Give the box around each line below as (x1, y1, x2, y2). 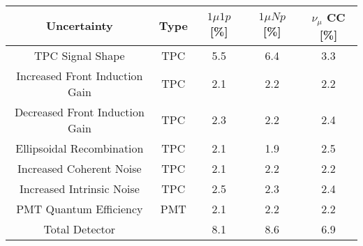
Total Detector (43, 220, 116, 237)
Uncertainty (45, 17, 113, 34)
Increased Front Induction (16, 67, 143, 84)
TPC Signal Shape (34, 47, 125, 63)
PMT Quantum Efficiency (16, 200, 143, 217)
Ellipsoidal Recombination (15, 139, 144, 156)
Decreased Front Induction (14, 103, 145, 120)
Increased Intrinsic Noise (19, 180, 140, 197)
